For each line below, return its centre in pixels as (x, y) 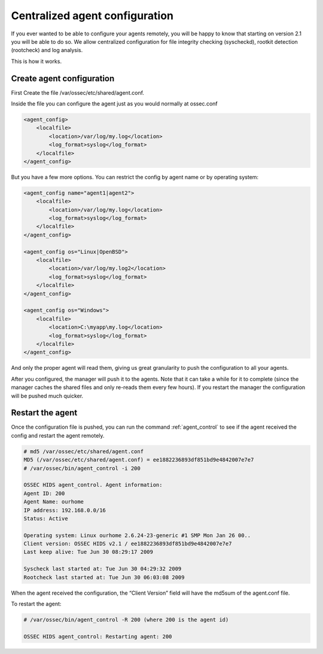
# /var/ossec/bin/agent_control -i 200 (82, 468)
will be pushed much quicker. (47, 396)
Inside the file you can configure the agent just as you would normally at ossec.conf (114, 104)
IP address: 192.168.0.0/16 (65, 510)
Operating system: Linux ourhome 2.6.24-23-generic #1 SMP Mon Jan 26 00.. (137, 535)
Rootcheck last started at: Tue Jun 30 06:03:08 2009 (104, 577)
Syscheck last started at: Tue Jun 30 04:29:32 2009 (103, 569)
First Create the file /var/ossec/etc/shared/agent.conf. (78, 92)
